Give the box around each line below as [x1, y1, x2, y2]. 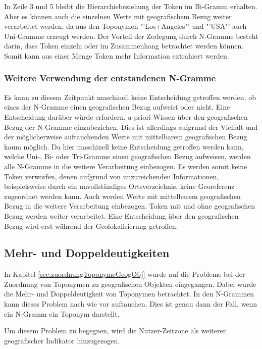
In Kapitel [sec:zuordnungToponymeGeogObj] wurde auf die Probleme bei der [4, 269, 245, 279]
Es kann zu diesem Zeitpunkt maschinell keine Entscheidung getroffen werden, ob [4, 91, 256, 102]
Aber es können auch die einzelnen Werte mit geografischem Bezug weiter [4, 11, 232, 21]
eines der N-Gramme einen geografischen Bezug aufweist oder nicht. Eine [4, 102, 230, 112]
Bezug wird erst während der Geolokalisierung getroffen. [4, 220, 178, 231]
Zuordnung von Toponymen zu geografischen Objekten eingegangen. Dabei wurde [4, 278, 256, 289]
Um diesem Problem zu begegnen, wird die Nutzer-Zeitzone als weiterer [4, 325, 226, 336]
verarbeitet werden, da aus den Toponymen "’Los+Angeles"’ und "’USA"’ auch [4, 21, 247, 31]
